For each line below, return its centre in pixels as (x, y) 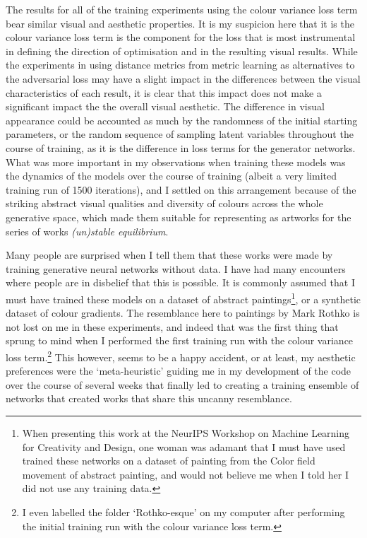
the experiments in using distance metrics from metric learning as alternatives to (180, 65)
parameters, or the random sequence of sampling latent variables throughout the (180, 134)
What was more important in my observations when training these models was (176, 162)
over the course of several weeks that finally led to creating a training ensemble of (182, 384)
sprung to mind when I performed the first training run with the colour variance (180, 340)
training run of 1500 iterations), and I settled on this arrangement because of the (181, 189)
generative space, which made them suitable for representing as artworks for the (179, 217)
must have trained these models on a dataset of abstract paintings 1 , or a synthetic (183, 298)
